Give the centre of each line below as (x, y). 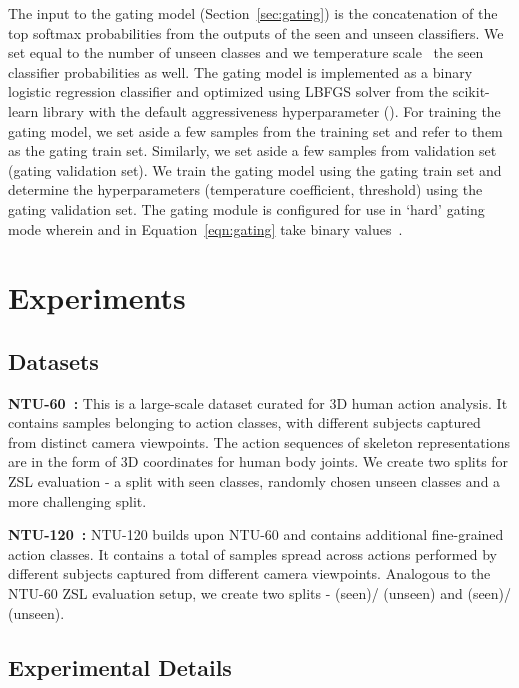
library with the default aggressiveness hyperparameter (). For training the (272, 110)
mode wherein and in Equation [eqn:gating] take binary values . (205, 228)
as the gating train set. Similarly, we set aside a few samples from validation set (252, 150)
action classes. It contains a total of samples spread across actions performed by (252, 553)
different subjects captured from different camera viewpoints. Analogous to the (249, 573)
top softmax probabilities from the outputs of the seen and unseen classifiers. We (256, 32)
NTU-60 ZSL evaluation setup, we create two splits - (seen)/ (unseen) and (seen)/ (260, 593)
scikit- (471, 91)
